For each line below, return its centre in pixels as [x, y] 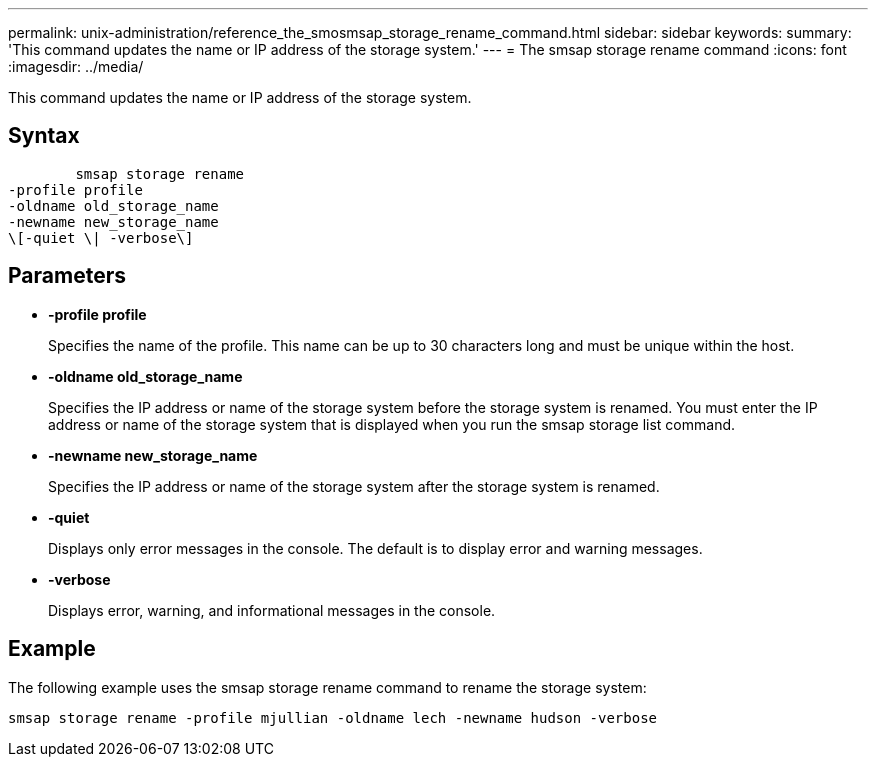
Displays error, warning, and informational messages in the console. [272, 610]
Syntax [44, 136]
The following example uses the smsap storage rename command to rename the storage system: [327, 687]
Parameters [67, 276]
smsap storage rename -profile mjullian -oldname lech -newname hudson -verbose [333, 717]
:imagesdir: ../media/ [76, 66]
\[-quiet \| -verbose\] [101, 237]
